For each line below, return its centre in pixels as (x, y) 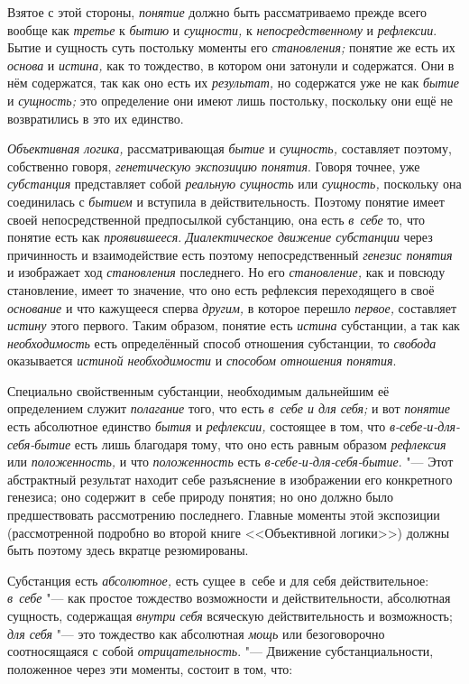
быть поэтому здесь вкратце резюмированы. (128, 550)
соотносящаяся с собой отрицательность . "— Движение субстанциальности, (221, 651)
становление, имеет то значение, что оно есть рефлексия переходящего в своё (221, 289)
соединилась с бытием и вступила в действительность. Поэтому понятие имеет (226, 201)
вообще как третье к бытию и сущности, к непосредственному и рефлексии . (222, 29)
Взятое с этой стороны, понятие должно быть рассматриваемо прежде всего (217, 12)
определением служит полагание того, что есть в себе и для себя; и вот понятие (229, 408)
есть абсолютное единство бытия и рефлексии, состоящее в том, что (197, 426)
